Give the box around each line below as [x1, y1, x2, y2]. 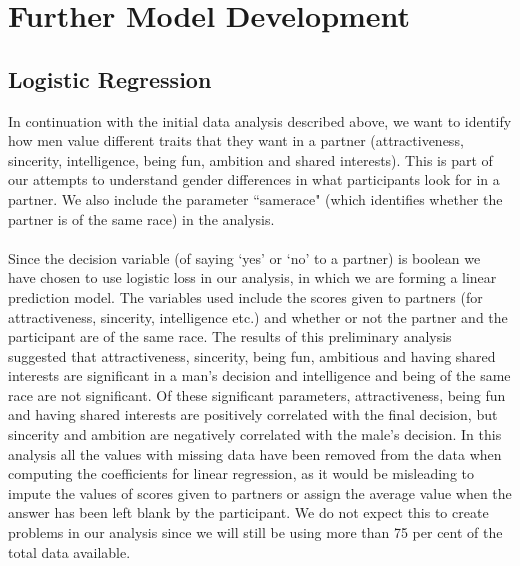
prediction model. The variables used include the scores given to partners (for [8, 286, 483, 307]
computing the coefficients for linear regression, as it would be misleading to [8, 463, 475, 484]
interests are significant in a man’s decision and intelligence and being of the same [8, 365, 511, 386]
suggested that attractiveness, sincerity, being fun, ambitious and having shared [8, 345, 496, 366]
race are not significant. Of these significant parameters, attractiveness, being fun [8, 384, 506, 405]
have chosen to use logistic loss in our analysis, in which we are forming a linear [8, 267, 497, 288]
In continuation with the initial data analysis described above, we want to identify [8, 110, 512, 131]
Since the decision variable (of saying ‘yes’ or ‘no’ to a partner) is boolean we [8, 247, 481, 268]
